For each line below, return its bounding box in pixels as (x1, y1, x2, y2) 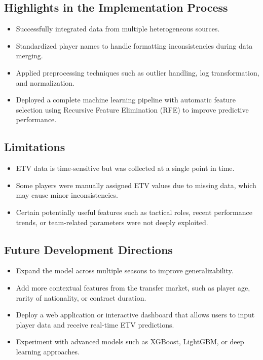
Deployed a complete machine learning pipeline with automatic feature (16, 94, 236, 105)
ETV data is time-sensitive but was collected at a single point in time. (16, 163, 235, 173)
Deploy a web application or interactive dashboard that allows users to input (16, 309, 255, 320)
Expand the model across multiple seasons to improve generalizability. (16, 265, 234, 276)
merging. (16, 50, 43, 61)
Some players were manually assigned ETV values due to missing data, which (16, 179, 256, 190)
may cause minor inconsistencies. (16, 190, 118, 200)
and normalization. (16, 77, 74, 88)
